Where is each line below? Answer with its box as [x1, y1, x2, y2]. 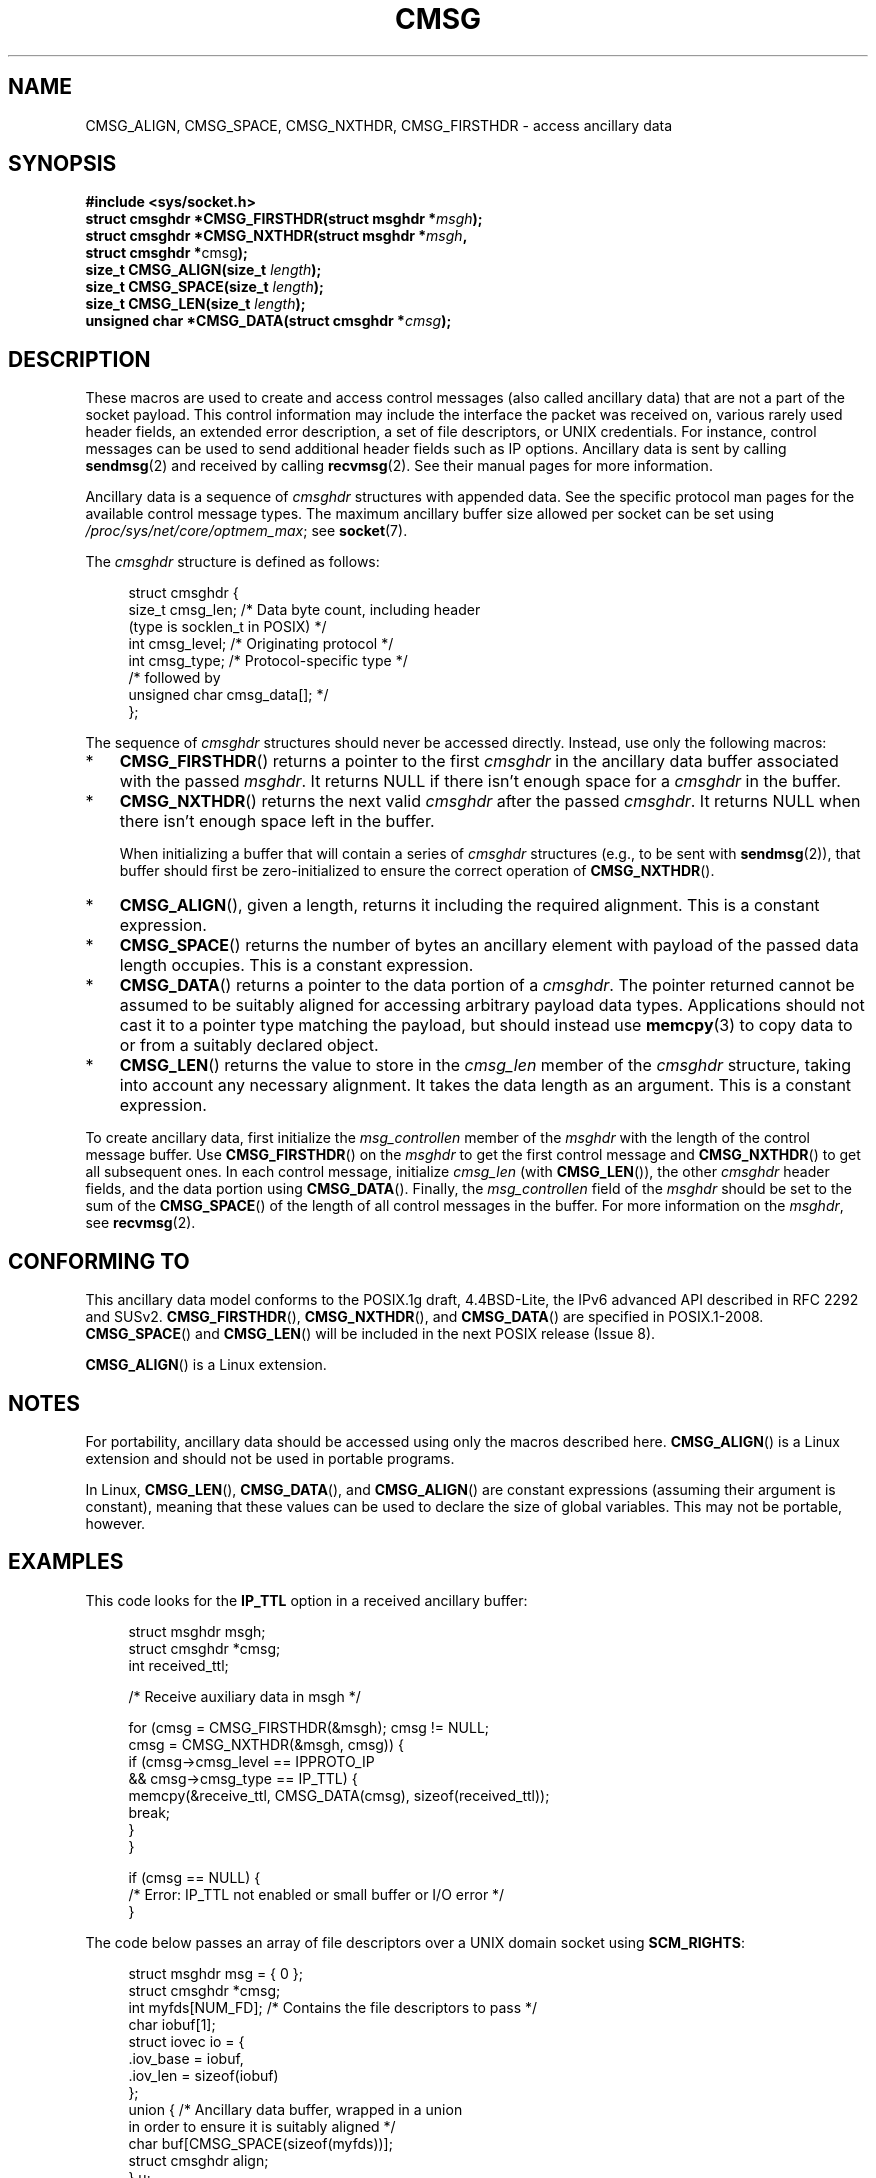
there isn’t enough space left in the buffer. [119, 811, 435, 832]
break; [128, 1803, 171, 1821]
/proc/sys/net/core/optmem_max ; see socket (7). [85, 522, 408, 540]
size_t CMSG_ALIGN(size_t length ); [85, 261, 322, 279]
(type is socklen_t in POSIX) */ [128, 618, 327, 636]
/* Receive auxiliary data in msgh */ [128, 1687, 361, 1705]
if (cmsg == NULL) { [128, 1868, 261, 1886]
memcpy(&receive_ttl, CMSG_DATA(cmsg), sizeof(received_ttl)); [128, 1786, 550, 1804]
